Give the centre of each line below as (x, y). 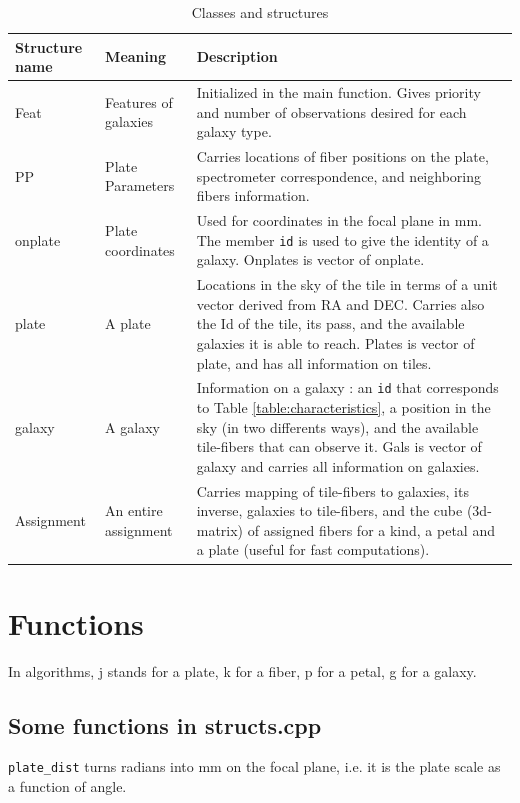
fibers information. (253, 195)
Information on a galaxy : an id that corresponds (347, 387)
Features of (139, 101)
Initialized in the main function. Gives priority (338, 92)
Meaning (135, 56)
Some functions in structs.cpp (165, 724)
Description (237, 56)
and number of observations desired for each (331, 111)
